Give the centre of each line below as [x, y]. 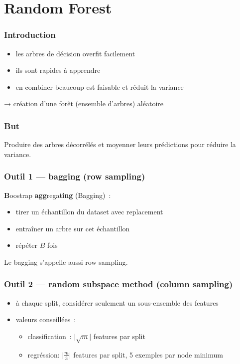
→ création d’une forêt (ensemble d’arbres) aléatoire [84, 103]
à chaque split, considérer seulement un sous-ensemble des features [117, 302]
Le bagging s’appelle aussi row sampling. [66, 262]
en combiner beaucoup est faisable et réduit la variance [100, 87]
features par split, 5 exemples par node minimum [148, 354]
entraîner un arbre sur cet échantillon [73, 228]
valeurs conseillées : [46, 319]
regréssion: [44, 354]
